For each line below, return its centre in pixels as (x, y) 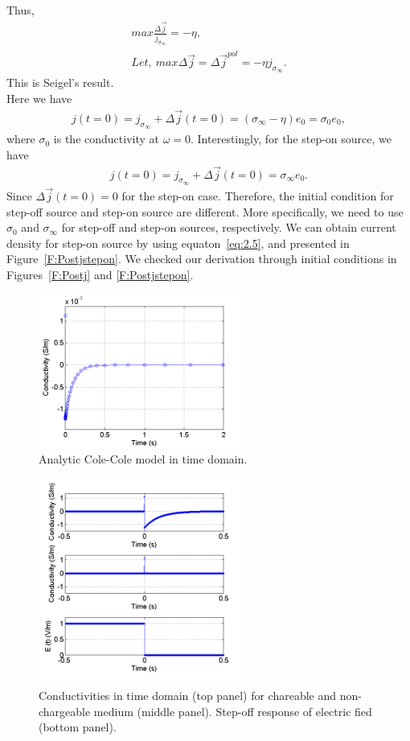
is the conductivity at (106, 139)
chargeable (65, 711)
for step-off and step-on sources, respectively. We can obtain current (229, 227)
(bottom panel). (78, 727)
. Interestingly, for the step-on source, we (291, 139)
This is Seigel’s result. (60, 82)
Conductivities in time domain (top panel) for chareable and (188, 696)
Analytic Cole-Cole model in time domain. (143, 458)
